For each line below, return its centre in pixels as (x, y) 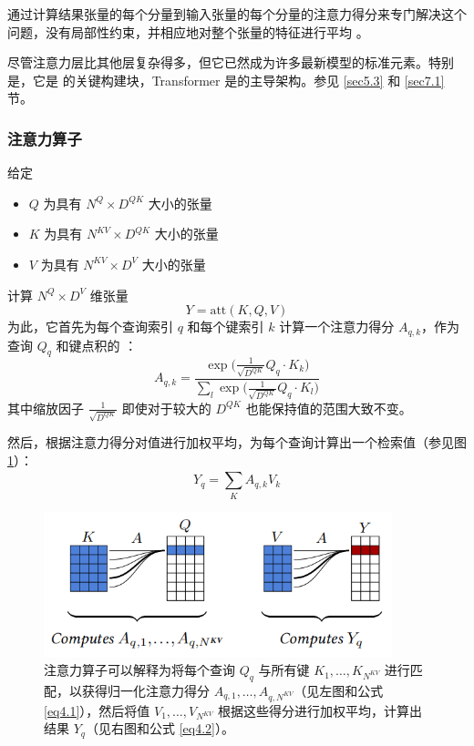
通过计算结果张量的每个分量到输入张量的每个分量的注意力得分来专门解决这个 (237, 14)
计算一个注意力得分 (337, 327)
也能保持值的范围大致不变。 (329, 408)
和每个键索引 (226, 327)
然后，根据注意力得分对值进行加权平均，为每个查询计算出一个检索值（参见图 (237, 442)
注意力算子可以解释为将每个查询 (139, 670)
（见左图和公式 (339, 690)
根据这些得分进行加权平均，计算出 (320, 710)
